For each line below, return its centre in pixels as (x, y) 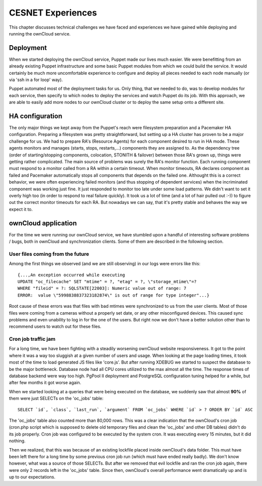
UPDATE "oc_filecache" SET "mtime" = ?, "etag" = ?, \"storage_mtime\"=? (107, 282)
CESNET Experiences (53, 13)
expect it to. (21, 209)
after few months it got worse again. (45, 383)
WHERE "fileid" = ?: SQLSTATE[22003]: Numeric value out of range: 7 (102, 288)
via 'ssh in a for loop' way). (36, 80)
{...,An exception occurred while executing (72, 275)
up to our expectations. (32, 477)
